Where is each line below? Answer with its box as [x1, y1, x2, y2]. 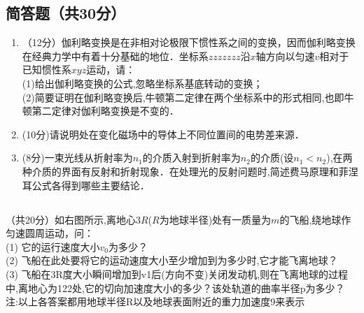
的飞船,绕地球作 [279, 212, 351, 226]
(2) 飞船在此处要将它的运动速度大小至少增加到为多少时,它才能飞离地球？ [6, 253, 338, 268]
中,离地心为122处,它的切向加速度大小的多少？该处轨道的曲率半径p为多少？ [6, 280, 345, 295]
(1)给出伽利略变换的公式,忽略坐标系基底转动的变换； [22, 75, 263, 90]
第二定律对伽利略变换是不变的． [31, 103, 179, 118]
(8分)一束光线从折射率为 [22, 150, 133, 165]
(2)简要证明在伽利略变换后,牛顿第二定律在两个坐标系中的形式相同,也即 [22, 89, 344, 104]
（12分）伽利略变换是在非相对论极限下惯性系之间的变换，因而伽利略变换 [22, 35, 356, 50]
